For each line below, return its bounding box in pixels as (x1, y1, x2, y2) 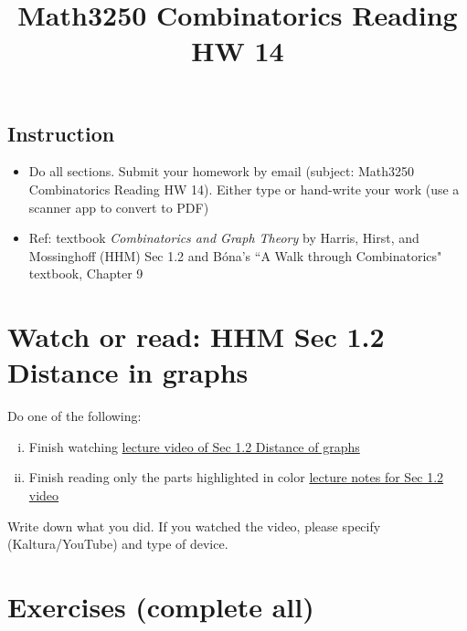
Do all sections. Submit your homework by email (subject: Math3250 (28, 162, 415, 181)
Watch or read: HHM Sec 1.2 (7, 318, 385, 355)
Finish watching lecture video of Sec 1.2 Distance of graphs (28, 436, 360, 456)
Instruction (7, 119, 115, 147)
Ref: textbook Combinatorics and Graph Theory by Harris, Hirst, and (28, 228, 419, 247)
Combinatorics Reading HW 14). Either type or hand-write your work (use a (28, 179, 460, 198)
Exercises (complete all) (7, 588, 314, 625)
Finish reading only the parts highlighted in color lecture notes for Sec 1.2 (28, 468, 444, 487)
